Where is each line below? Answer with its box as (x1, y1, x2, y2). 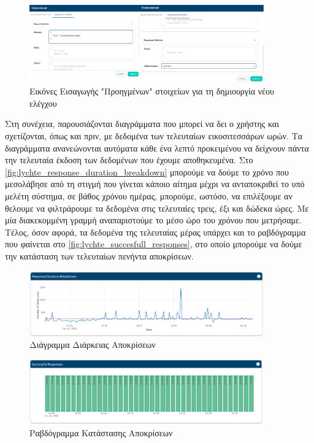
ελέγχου (29, 96, 57, 109)
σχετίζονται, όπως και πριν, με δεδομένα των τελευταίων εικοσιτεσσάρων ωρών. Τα (5, 129, 303, 142)
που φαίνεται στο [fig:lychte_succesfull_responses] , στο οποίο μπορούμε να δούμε (5, 237, 302, 250)
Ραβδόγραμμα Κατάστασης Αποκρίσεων (29, 426, 173, 439)
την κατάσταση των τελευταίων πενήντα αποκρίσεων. (5, 250, 194, 262)
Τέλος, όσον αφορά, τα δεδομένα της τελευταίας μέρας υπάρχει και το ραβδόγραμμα (5, 225, 306, 238)
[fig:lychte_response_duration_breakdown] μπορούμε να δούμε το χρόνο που (5, 165, 289, 178)
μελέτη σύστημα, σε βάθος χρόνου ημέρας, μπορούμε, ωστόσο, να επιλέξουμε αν (5, 190, 293, 202)
